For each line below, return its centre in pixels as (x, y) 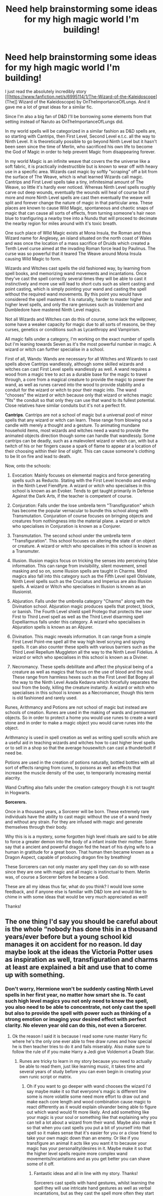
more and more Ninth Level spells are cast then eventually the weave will (78, 197)
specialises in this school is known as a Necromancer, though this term (83, 692)
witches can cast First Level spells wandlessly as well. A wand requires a (78, 369)
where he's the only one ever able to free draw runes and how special (82, 1041)
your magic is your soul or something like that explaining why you (92, 1117)
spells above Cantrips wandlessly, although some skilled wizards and (74, 364)
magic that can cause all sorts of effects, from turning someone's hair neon (80, 213)
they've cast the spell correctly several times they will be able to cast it (76, 279)
